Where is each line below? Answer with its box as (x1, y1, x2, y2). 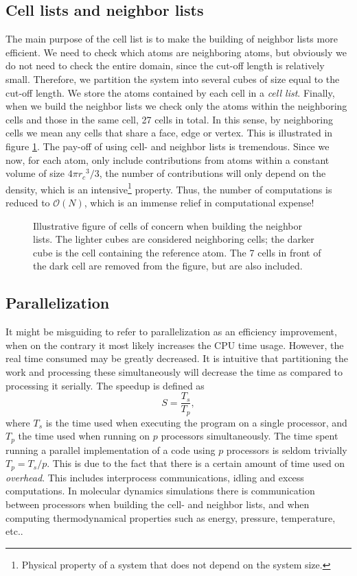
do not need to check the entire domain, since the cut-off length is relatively (5, 58, 325, 73)
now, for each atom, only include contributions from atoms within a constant (5, 152, 330, 167)
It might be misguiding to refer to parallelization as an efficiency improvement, (5, 324, 337, 339)
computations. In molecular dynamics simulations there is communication (5, 483, 315, 498)
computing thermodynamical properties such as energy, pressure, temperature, (5, 510, 336, 525)
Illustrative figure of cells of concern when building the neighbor (33, 218, 302, 232)
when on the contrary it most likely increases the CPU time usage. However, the (5, 337, 344, 352)
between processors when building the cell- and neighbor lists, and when (5, 496, 310, 511)
